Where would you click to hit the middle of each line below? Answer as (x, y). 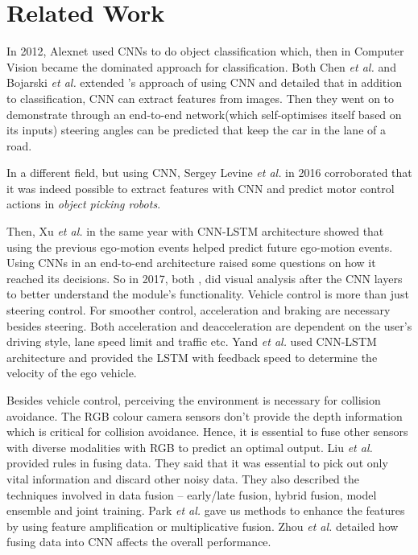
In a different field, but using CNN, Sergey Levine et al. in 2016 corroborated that (209, 173)
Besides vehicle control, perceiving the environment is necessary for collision (194, 400)
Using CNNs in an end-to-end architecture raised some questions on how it (191, 263)
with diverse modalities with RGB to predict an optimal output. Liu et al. (190, 447)
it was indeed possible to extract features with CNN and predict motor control (201, 188)
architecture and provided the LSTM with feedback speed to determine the (192, 357)
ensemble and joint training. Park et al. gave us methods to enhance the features (206, 510)
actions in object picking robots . (84, 204)
